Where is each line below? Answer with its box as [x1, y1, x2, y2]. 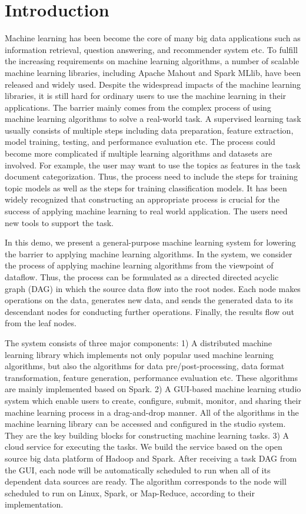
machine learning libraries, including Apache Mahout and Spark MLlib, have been [5, 66, 301, 78]
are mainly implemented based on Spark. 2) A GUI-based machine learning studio [5, 383, 301, 395]
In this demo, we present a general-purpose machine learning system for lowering [5, 236, 296, 248]
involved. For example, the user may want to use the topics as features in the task [5, 158, 301, 171]
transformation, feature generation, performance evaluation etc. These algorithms [5, 371, 298, 383]
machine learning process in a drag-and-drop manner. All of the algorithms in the [5, 406, 299, 418]
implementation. [5, 498, 64, 510]
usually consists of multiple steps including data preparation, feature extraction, [5, 124, 294, 136]
